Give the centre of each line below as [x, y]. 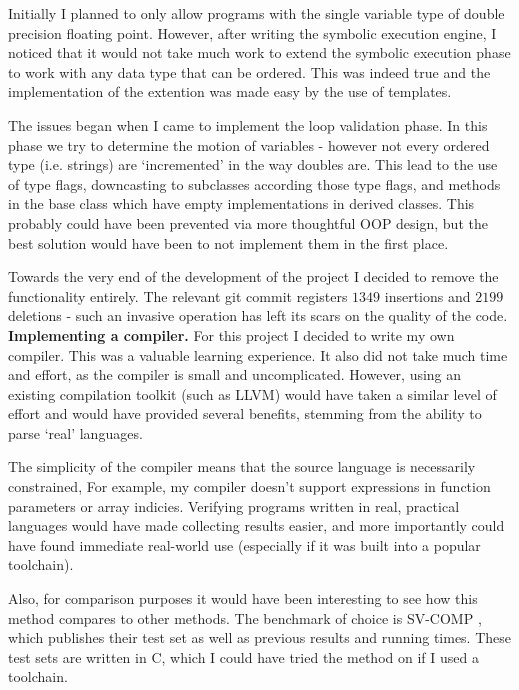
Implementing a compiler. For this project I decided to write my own [231, 334]
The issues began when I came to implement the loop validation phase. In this [248, 124]
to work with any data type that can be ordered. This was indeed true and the [249, 71]
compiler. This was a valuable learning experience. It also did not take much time [258, 354]
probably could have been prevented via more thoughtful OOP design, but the [248, 222]
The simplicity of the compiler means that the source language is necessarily [242, 466]
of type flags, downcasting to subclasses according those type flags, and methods [254, 183]
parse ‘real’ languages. [75, 432]
